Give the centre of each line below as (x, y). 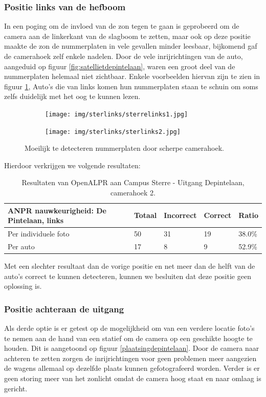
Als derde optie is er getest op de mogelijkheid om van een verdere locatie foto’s (129, 328)
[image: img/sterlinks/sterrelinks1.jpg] (117, 114)
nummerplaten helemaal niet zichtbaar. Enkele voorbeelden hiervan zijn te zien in (132, 76)
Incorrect (180, 215)
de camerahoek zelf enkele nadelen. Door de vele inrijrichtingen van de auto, (124, 56)
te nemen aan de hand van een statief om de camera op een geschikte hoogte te (128, 338)
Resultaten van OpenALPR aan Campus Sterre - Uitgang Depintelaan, (133, 182)
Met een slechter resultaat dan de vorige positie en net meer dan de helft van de (130, 266)
